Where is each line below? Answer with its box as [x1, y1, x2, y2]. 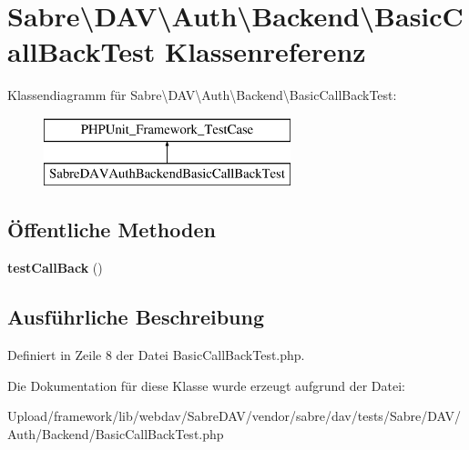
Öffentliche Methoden [7, 215, 216, 244]
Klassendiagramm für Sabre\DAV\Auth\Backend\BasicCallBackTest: [7, 85, 397, 105]
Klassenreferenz [164, 33, 366, 70]
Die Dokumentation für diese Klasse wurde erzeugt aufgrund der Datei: [7, 375, 405, 395]
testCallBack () [7, 258, 103, 277]
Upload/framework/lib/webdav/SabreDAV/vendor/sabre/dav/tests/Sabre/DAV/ [7, 406, 461, 425]
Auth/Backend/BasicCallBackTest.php [7, 424, 224, 443]
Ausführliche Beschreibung [7, 303, 264, 331]
